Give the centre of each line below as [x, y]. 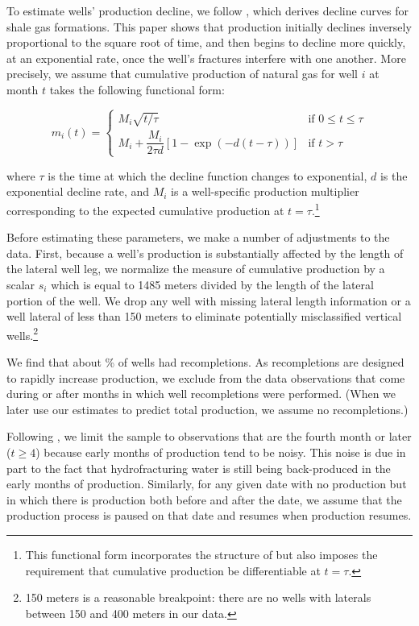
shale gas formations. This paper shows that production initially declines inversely [209, 26]
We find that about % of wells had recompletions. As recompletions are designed [205, 362]
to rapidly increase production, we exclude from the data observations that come [206, 377]
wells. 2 [22, 334]
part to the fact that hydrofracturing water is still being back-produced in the [199, 468]
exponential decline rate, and [78, 191]
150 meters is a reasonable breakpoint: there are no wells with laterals [198, 597]
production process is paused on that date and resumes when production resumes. [209, 515]
